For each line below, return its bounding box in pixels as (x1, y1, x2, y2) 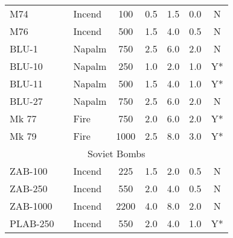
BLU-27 (10, 94, 43, 108)
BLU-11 (10, 77, 43, 90)
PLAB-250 (10, 216, 54, 230)
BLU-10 (10, 59, 43, 73)
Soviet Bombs (88, 146, 145, 160)
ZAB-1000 (10, 199, 53, 213)
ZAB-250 (10, 181, 48, 195)
